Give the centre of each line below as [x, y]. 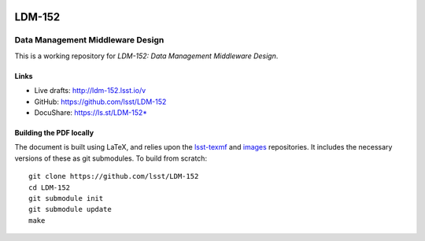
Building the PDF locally [54, 132]
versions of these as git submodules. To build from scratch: [111, 158]
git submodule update [70, 209]
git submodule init [66, 198]
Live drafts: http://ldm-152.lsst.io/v [90, 91]
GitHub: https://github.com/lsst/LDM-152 [100, 102]
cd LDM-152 [50, 187]
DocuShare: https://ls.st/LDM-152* [91, 112]
